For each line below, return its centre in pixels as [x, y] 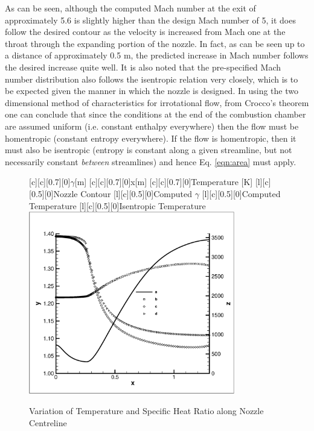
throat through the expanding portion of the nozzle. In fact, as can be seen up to [155, 43]
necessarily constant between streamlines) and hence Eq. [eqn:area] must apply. [151, 161]
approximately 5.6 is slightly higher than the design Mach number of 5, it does [150, 20]
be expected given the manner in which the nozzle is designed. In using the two [152, 91]
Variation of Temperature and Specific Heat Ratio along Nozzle [146, 410]
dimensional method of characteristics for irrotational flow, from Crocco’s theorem [157, 102]
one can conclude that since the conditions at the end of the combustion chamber [155, 114]
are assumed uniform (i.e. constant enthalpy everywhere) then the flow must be [152, 126]
